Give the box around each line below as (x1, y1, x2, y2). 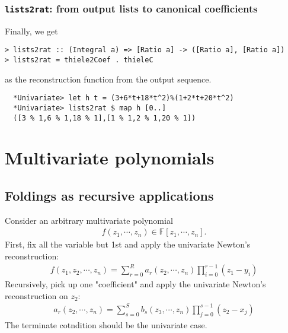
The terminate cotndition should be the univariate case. (5, 318, 207, 331)
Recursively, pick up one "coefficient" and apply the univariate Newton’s (5, 278, 266, 290)
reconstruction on (5, 289, 68, 302)
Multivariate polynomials (5, 145, 215, 170)
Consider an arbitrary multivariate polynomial (5, 214, 173, 226)
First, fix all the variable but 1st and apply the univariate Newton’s (5, 238, 251, 250)
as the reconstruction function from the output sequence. (5, 72, 212, 85)
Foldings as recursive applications (5, 186, 214, 205)
